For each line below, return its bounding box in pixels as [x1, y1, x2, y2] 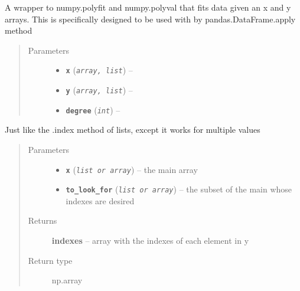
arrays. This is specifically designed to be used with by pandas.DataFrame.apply [5, 12, 296, 25]
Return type [28, 254, 73, 266]
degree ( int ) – [66, 103, 120, 116]
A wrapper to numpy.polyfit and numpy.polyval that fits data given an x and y [5, 1, 291, 13]
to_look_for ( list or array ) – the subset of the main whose [66, 183, 292, 195]
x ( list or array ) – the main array [66, 163, 198, 175]
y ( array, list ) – [66, 84, 133, 96]
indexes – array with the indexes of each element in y [51, 234, 249, 247]
